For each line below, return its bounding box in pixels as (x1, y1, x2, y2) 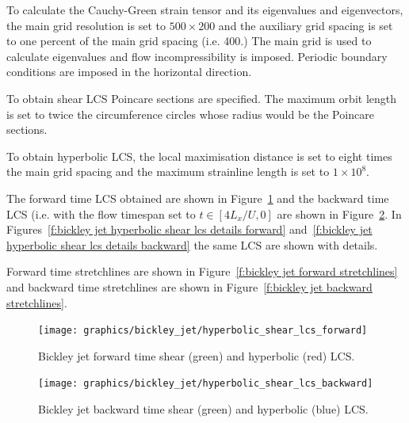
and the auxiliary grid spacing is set (218, 17, 393, 33)
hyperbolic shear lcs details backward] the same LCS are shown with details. (6, 236, 378, 253)
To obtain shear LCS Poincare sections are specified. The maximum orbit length (6, 90, 396, 106)
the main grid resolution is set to (6, 17, 166, 33)
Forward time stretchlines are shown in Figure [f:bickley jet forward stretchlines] (6, 263, 398, 280)
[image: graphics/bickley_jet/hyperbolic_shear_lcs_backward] (38, 378, 373, 390)
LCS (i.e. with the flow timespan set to (6, 205, 196, 222)
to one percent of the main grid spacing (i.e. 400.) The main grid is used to (6, 32, 372, 49)
